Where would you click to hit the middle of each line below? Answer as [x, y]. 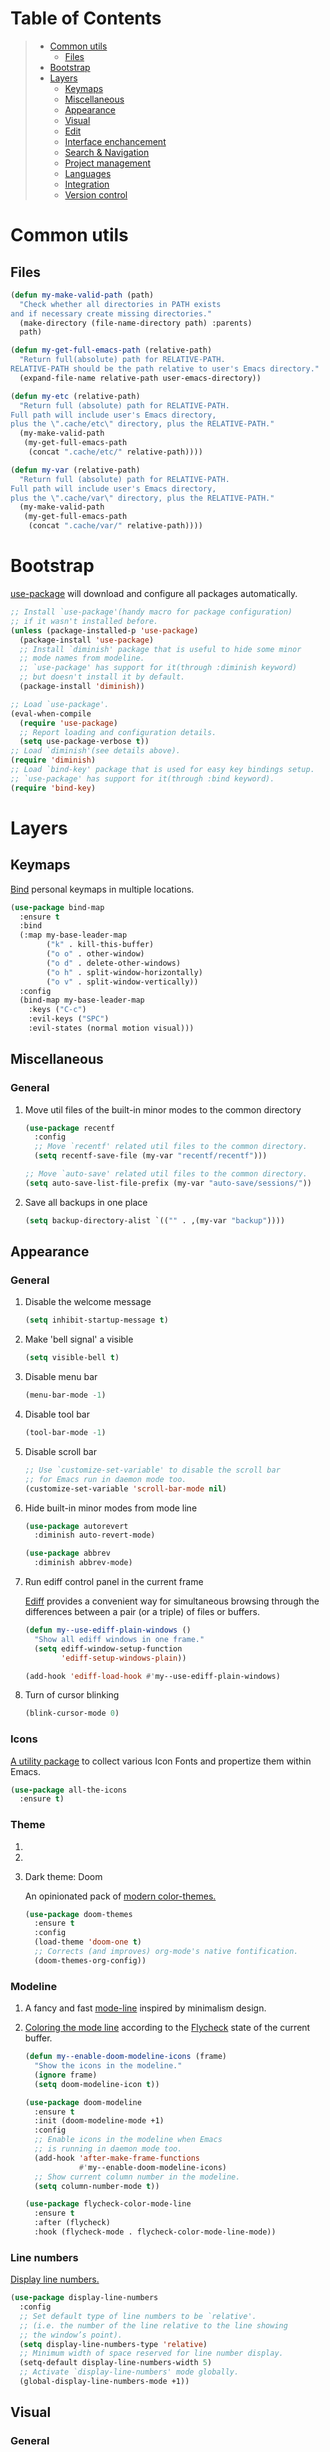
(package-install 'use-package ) [87, 640]
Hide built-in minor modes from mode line [111, 1508]
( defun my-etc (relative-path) [75, 396]
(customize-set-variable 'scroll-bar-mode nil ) [125, 1488]
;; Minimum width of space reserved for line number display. [151, 2353]
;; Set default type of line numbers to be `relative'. [138, 2316]
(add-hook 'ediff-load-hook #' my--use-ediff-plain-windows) [152, 1676]
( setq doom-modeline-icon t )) [97, 2084]
